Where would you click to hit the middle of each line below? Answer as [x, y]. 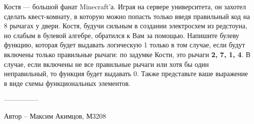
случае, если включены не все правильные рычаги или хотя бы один [106, 64]
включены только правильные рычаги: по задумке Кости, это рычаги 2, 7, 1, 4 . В [127, 54]
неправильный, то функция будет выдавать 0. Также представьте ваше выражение [126, 73]
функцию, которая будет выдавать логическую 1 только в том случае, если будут [125, 45]
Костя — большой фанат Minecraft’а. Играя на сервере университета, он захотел [125, 6]
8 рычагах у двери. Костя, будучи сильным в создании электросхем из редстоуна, [126, 26]
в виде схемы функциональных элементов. [67, 83]
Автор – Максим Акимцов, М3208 [55, 115]
